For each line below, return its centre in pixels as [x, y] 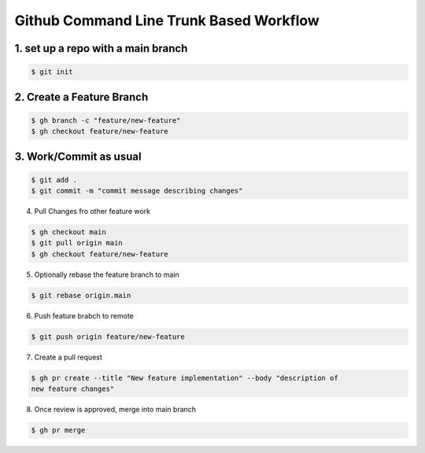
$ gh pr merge [58, 430]
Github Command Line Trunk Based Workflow [167, 20]
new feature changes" [73, 389]
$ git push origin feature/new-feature [108, 337]
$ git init [52, 72]
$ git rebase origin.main [81, 295]
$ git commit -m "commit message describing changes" [137, 191]
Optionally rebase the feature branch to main [107, 274]
